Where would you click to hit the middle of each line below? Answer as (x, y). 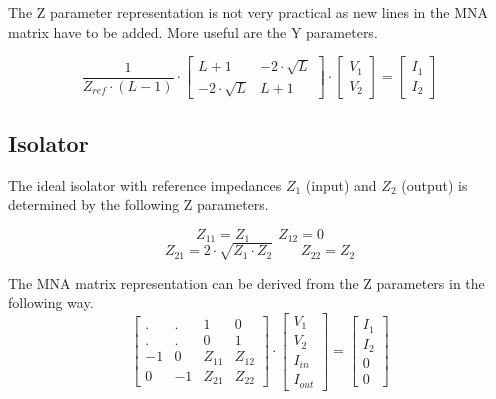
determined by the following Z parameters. (138, 204)
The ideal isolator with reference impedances (145, 184)
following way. (51, 302)
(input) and (341, 184)
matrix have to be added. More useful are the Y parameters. (193, 31)
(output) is (434, 184)
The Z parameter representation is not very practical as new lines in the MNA (248, 12)
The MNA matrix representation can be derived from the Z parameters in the (246, 282)
